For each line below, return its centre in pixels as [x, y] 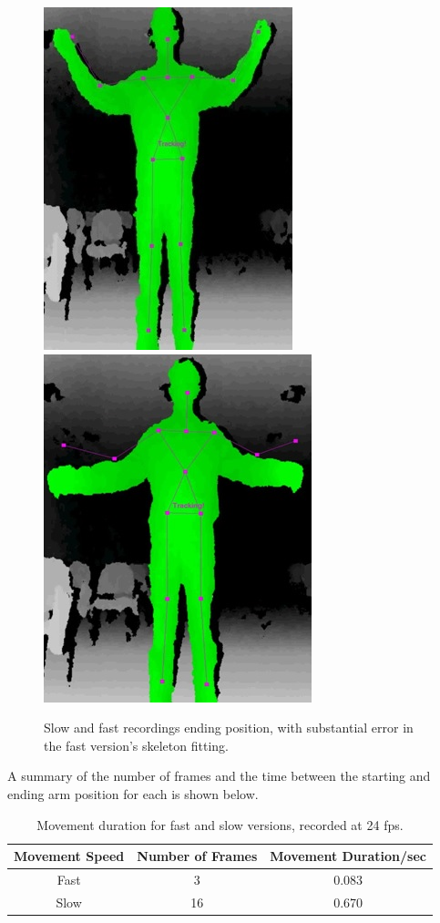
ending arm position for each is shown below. [133, 793]
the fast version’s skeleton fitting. [136, 745]
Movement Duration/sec [348, 856]
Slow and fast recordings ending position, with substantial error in [229, 728]
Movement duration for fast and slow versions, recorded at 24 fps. [220, 824]
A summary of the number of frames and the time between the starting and [219, 776]
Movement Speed [69, 856]
